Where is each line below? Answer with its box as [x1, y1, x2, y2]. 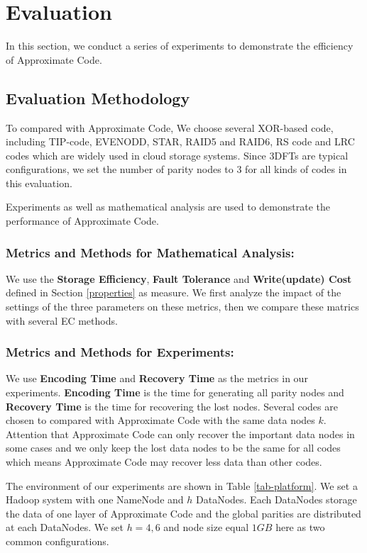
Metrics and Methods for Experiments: [6, 343, 234, 361]
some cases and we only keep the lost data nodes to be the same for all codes [6, 440, 341, 455]
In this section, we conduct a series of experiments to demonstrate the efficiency [6, 38, 354, 53]
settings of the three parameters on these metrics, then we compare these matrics [6, 299, 359, 314]
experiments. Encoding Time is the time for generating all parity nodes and [6, 385, 344, 400]
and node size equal [163, 520, 249, 535]
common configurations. [6, 534, 109, 549]
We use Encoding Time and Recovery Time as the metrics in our [6, 371, 308, 386]
